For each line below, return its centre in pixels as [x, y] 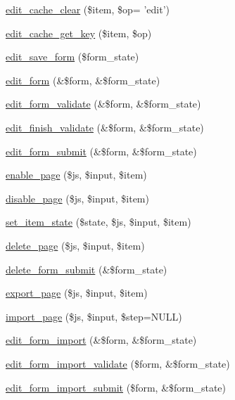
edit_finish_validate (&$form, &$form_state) [105, 127]
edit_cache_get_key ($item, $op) [79, 33]
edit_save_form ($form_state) [72, 57]
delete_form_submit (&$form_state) [87, 269]
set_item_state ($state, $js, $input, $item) [99, 222]
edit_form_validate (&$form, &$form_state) [103, 104]
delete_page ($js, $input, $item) [75, 245]
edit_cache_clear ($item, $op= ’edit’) [88, 9]
